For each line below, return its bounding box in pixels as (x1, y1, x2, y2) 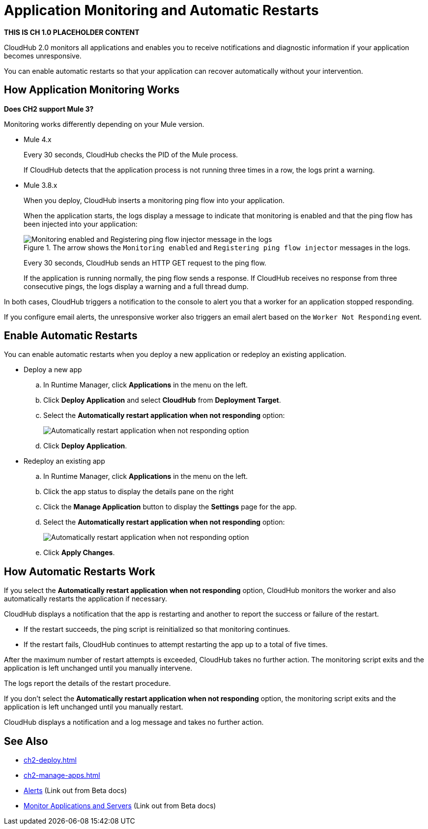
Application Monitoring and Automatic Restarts (4, 2, 319, 19)
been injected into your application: (24, 219, 138, 228)
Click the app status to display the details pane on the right (43, 487, 234, 496)
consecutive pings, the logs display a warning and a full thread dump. (24, 282, 249, 291)
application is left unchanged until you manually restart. (4, 703, 183, 711)
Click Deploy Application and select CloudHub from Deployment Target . (43, 396, 281, 405)
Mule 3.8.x (24, 180, 57, 189)
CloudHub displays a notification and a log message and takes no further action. (4, 718, 264, 727)
